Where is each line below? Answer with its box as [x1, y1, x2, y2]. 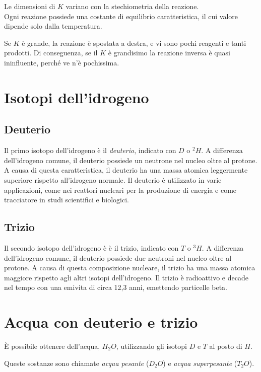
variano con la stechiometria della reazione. [66, 1, 199, 11]
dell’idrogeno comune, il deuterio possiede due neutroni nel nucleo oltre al [4, 252, 232, 263]
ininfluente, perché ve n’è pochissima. [4, 57, 119, 67]
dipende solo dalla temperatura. [4, 21, 102, 31]
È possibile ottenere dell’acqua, [4, 341, 100, 351]
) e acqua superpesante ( [163, 357, 237, 368]
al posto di [209, 341, 242, 351]
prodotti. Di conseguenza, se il [4, 47, 98, 58]
